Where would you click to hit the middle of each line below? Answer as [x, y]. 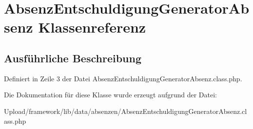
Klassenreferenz [92, 27]
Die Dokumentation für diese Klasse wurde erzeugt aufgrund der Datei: [110, 95]
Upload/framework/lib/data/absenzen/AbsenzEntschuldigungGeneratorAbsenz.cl [126, 111]
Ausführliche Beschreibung [73, 58]
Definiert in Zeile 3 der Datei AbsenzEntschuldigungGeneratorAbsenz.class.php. [123, 78]
